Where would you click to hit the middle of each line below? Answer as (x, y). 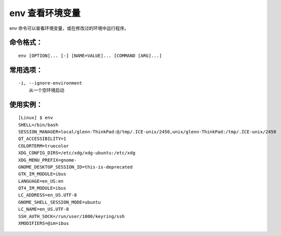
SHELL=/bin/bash (38, 125)
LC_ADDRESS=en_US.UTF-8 (48, 195)
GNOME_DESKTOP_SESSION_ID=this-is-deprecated (76, 167)
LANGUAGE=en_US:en (41, 181)
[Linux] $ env (36, 118)
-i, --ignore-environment (50, 83)
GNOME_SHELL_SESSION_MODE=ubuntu (60, 202)
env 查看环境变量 (45, 13)
